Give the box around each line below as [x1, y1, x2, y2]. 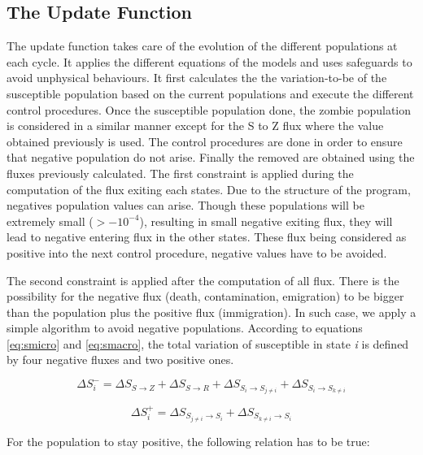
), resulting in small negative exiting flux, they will [139, 212, 393, 229]
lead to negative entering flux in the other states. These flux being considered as [7, 228, 407, 245]
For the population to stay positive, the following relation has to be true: [7, 433, 370, 450]
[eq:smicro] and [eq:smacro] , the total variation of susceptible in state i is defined [7, 335, 409, 352]
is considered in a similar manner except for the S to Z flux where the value [7, 117, 384, 134]
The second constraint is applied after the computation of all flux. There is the [7, 271, 399, 288]
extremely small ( [7, 212, 94, 229]
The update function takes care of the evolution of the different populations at [7, 37, 398, 54]
